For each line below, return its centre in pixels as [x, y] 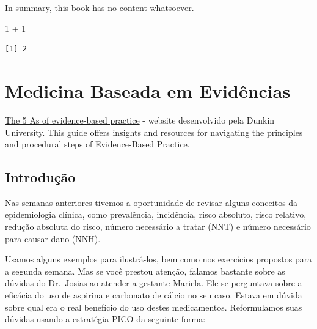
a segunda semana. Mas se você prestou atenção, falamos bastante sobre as [145, 271]
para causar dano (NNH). [53, 238]
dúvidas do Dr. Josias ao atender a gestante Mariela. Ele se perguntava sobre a [154, 283]
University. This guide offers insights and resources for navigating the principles [154, 132]
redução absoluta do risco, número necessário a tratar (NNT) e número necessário [158, 227]
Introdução [40, 177]
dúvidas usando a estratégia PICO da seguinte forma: [105, 319]
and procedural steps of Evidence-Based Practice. [97, 144]
